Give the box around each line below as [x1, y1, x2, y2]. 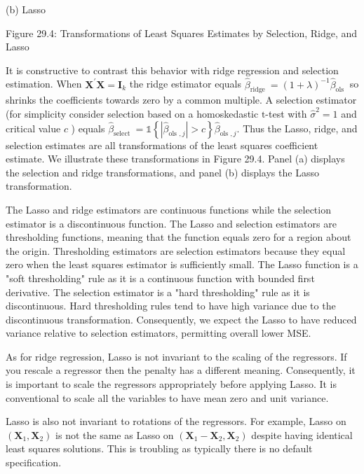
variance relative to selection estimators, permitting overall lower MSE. [6, 326, 311, 340]
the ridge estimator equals [129, 76, 242, 91]
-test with [265, 106, 307, 120]
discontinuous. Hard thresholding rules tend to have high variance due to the [6, 298, 336, 313]
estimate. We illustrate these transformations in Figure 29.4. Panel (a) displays [6, 151, 345, 166]
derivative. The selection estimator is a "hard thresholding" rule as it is [6, 284, 310, 299]
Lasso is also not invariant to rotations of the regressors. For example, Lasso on [6, 414, 346, 428]
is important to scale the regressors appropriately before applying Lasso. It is [6, 377, 337, 391]
